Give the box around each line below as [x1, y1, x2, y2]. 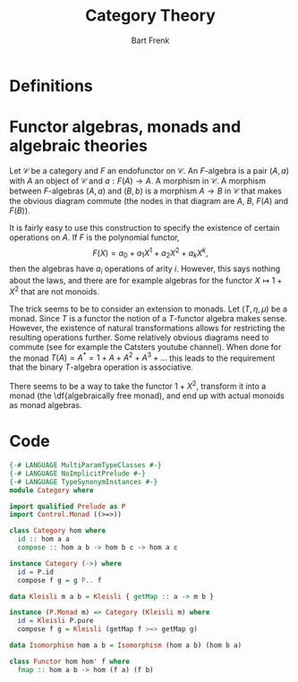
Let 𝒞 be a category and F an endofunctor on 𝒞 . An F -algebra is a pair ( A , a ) [9, 165, 289, 175]
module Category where [9, 485, 94, 495]
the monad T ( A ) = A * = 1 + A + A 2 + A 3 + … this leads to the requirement [9, 351, 276, 363]
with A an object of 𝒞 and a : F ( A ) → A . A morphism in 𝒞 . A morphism [9, 175, 267, 186]
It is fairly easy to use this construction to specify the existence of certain [9, 222, 280, 233]
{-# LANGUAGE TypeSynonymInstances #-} [9, 477, 158, 486]
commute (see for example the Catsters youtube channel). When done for [9, 341, 282, 352]
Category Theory [84, 5, 217, 26]
